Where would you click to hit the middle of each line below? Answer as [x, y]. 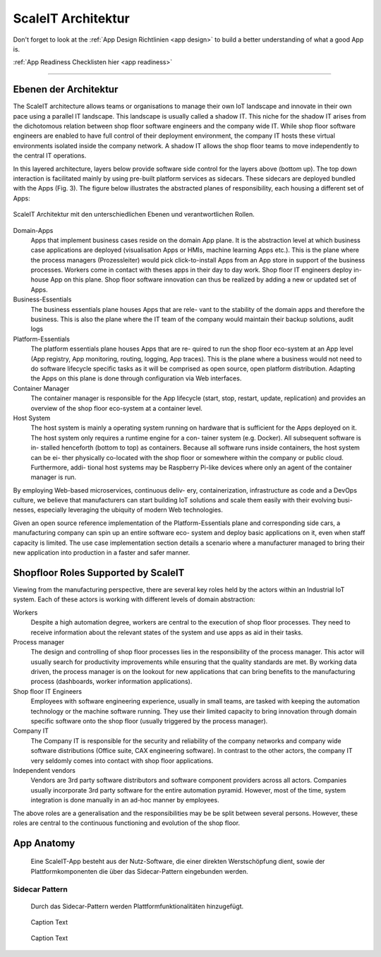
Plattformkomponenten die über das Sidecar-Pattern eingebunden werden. [139, 871]
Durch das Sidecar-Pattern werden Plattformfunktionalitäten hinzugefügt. [137, 906]
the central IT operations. [50, 156]
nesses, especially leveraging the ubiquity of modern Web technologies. [118, 510]
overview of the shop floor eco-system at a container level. [116, 408]
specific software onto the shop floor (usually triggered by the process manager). [149, 721]
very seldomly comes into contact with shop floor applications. [122, 760]
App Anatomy [44, 843]
